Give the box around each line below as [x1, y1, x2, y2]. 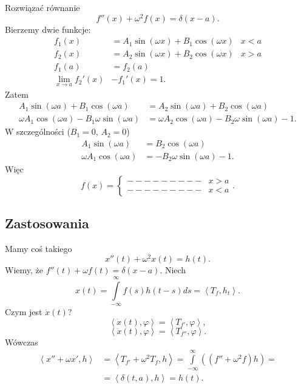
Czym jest [5, 305, 42, 318]
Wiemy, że [5, 264, 43, 276]
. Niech [160, 264, 186, 276]
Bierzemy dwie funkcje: [5, 22, 91, 35]
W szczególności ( [5, 125, 70, 138]
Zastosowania [5, 213, 89, 232]
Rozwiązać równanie [5, 1, 80, 13]
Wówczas [5, 335, 38, 348]
